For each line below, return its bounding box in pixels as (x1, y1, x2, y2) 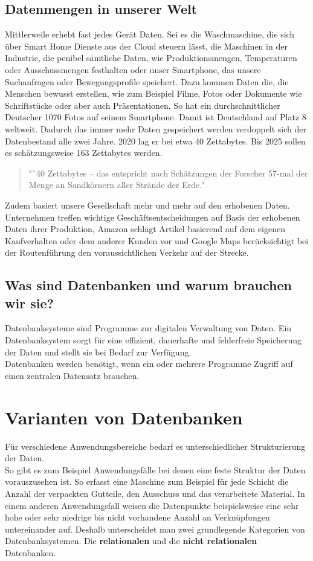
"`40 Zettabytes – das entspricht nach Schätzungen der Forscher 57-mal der (28, 166, 308, 179)
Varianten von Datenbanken (5, 404, 243, 429)
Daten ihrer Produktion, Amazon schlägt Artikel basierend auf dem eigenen (5, 222, 285, 235)
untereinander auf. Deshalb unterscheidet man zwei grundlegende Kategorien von (5, 522, 305, 535)
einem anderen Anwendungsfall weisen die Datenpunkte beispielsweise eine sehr (5, 499, 299, 511)
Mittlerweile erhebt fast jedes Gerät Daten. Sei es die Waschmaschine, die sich (5, 28, 295, 41)
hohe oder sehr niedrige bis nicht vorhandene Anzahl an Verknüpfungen (5, 511, 270, 524)
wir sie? (5, 293, 54, 312)
